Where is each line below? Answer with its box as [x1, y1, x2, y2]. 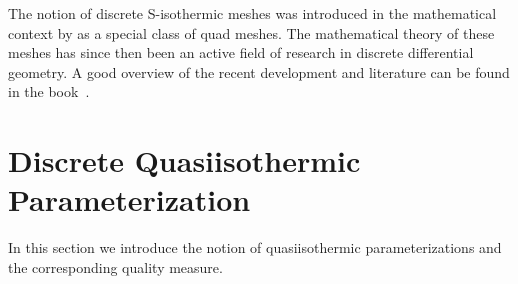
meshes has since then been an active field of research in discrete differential [8, 42, 474, 63]
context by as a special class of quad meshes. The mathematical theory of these [8, 22, 495, 43]
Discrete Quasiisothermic [8, 140, 361, 181]
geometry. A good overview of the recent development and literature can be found [8, 61, 510, 82]
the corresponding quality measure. [8, 256, 223, 277]
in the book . [8, 81, 90, 102]
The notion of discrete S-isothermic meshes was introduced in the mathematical [8, 3, 497, 23]
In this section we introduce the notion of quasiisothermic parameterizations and [8, 237, 502, 258]
